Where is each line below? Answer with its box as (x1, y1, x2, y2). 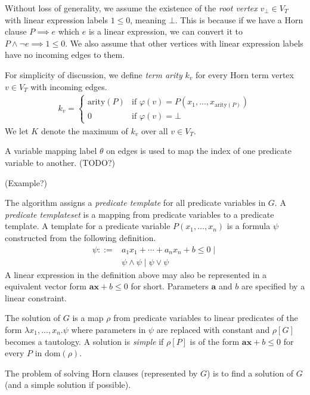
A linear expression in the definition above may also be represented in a (5, 268, 267, 280)
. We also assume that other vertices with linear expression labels (65, 36, 303, 49)
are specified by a (241, 280, 305, 292)
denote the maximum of (41, 124, 128, 137)
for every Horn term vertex (195, 68, 294, 81)
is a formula (227, 220, 271, 232)
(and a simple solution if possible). (5, 378, 131, 391)
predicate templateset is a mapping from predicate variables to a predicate (5, 208, 274, 220)
